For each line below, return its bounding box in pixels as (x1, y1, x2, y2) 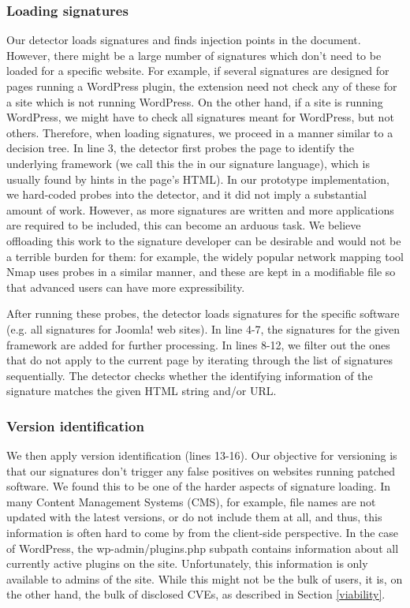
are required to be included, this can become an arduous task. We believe (6, 217, 361, 233)
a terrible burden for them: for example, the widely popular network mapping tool (6, 248, 404, 264)
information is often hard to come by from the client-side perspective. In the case (6, 524, 399, 541)
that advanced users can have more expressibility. (6, 278, 245, 295)
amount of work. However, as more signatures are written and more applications (6, 201, 394, 218)
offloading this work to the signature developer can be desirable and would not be (6, 232, 401, 248)
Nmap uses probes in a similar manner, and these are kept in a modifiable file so (6, 263, 396, 280)
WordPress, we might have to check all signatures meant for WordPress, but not (6, 109, 394, 125)
